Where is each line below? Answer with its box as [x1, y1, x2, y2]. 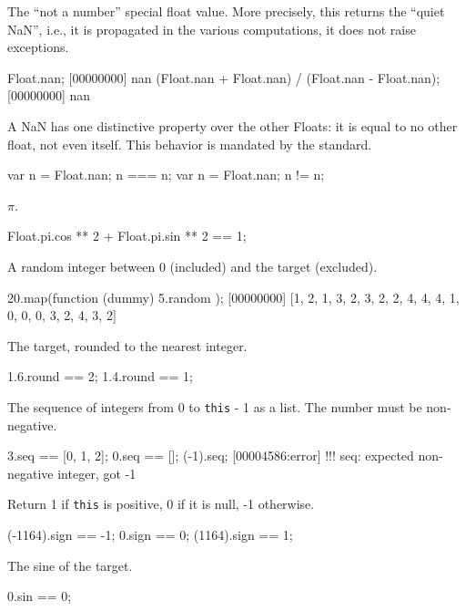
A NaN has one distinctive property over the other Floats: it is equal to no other [7, 116, 458, 135]
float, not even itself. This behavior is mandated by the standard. [7, 134, 372, 153]
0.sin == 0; [7, 586, 72, 606]
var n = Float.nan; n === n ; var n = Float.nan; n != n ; [7, 165, 325, 184]
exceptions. [7, 37, 69, 57]
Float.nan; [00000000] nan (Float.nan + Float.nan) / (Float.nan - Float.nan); [7, 67, 441, 87]
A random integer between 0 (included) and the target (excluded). [7, 256, 378, 275]
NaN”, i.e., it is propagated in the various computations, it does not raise [7, 19, 416, 38]
